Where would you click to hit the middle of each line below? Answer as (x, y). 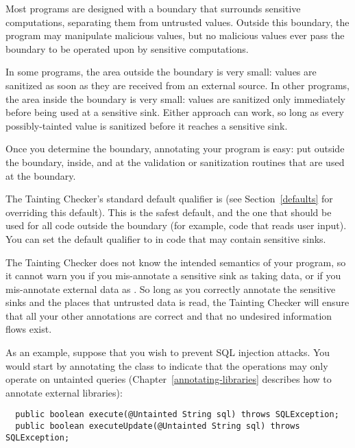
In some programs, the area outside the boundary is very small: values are (161, 72)
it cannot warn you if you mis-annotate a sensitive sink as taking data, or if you (173, 275)
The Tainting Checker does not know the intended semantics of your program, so (176, 262)
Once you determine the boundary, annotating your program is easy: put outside (175, 149)
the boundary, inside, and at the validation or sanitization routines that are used (175, 162)
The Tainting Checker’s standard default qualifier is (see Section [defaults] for (169, 199)
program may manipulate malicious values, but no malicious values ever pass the (175, 35)
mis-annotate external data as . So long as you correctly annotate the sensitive (171, 288)
